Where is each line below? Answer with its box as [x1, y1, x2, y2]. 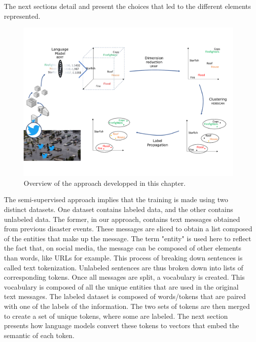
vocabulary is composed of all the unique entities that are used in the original [4, 281, 239, 292]
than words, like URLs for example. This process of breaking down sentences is [4, 253, 243, 262]
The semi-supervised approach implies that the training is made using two [4, 194, 228, 205]
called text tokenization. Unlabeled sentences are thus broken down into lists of [4, 262, 244, 272]
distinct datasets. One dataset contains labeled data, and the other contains [4, 204, 233, 214]
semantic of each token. [4, 330, 74, 340]
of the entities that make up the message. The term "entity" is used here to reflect [4, 233, 252, 243]
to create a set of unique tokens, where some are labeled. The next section [4, 310, 228, 321]
